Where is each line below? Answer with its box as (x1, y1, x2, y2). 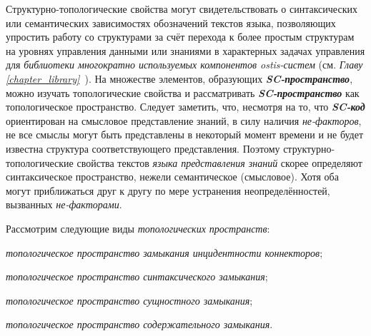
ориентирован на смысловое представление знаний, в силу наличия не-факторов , (6, 113, 362, 128)
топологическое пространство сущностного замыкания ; (6, 292, 253, 307)
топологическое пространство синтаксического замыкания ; (6, 269, 268, 284)
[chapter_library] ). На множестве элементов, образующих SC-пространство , (6, 71, 353, 86)
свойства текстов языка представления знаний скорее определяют (76, 155, 362, 170)
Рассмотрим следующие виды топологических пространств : (6, 220, 270, 235)
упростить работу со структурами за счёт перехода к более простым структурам (6, 29, 355, 44)
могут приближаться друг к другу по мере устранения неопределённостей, (6, 183, 330, 198)
